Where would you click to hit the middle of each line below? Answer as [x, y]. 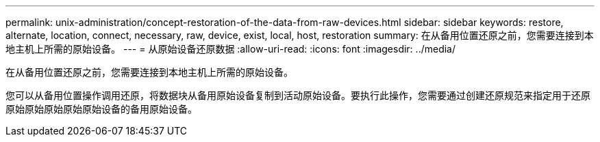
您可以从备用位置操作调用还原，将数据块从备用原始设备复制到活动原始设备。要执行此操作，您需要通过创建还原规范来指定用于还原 [298, 95]
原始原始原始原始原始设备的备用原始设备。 [101, 109]
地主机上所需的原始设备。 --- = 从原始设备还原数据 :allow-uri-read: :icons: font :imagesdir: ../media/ [231, 49]
